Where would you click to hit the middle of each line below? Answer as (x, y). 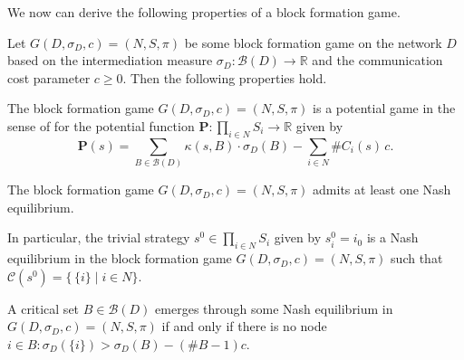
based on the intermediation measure (110, 60)
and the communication (377, 60)
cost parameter (49, 77)
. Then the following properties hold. (225, 77)
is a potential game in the (384, 108)
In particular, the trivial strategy (99, 237)
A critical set (43, 308)
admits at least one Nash (382, 189)
